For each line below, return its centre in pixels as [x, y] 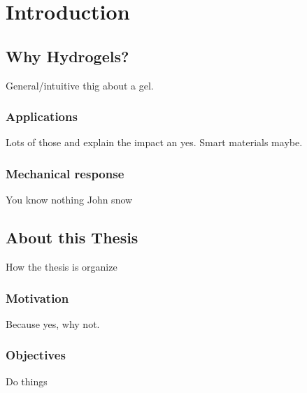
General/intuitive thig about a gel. [80, 85]
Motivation [37, 298]
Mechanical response [65, 173]
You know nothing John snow [69, 200]
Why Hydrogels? [67, 56]
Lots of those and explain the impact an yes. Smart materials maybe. [154, 142]
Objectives [36, 355]
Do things [27, 381]
